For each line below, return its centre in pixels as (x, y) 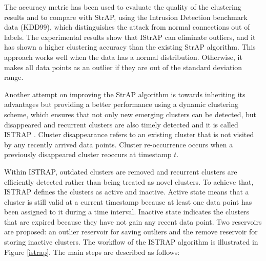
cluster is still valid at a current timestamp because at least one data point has (128, 201)
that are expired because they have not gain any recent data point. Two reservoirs (133, 221)
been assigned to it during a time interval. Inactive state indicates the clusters (127, 212)
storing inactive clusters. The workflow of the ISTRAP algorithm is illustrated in (131, 242)
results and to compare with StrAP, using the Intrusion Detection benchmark (126, 17)
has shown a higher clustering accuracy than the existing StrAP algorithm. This (130, 47)
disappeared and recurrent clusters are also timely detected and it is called (121, 124)
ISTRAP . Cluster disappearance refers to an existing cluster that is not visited (129, 134)
